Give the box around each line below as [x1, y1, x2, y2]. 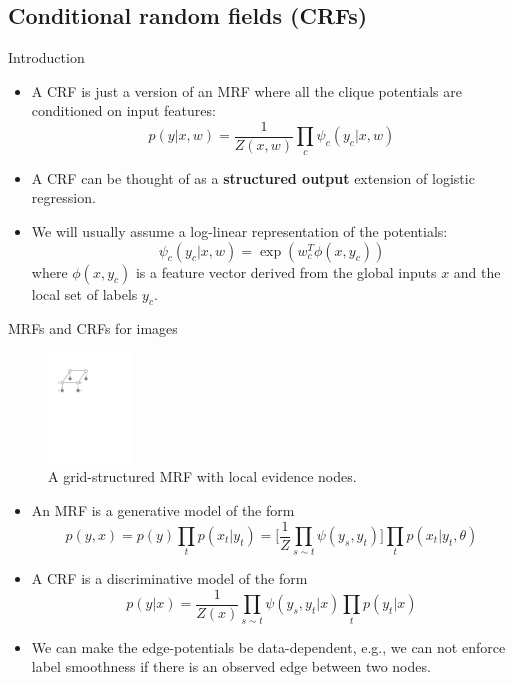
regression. [31, 187, 96, 208]
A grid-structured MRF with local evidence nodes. [48, 466, 357, 487]
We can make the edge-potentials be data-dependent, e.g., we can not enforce [31, 636, 506, 657]
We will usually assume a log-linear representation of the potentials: [31, 221, 448, 242]
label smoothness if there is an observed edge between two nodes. [31, 656, 431, 677]
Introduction [8, 47, 85, 68]
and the [453, 261, 501, 282]
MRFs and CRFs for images [8, 318, 178, 339]
